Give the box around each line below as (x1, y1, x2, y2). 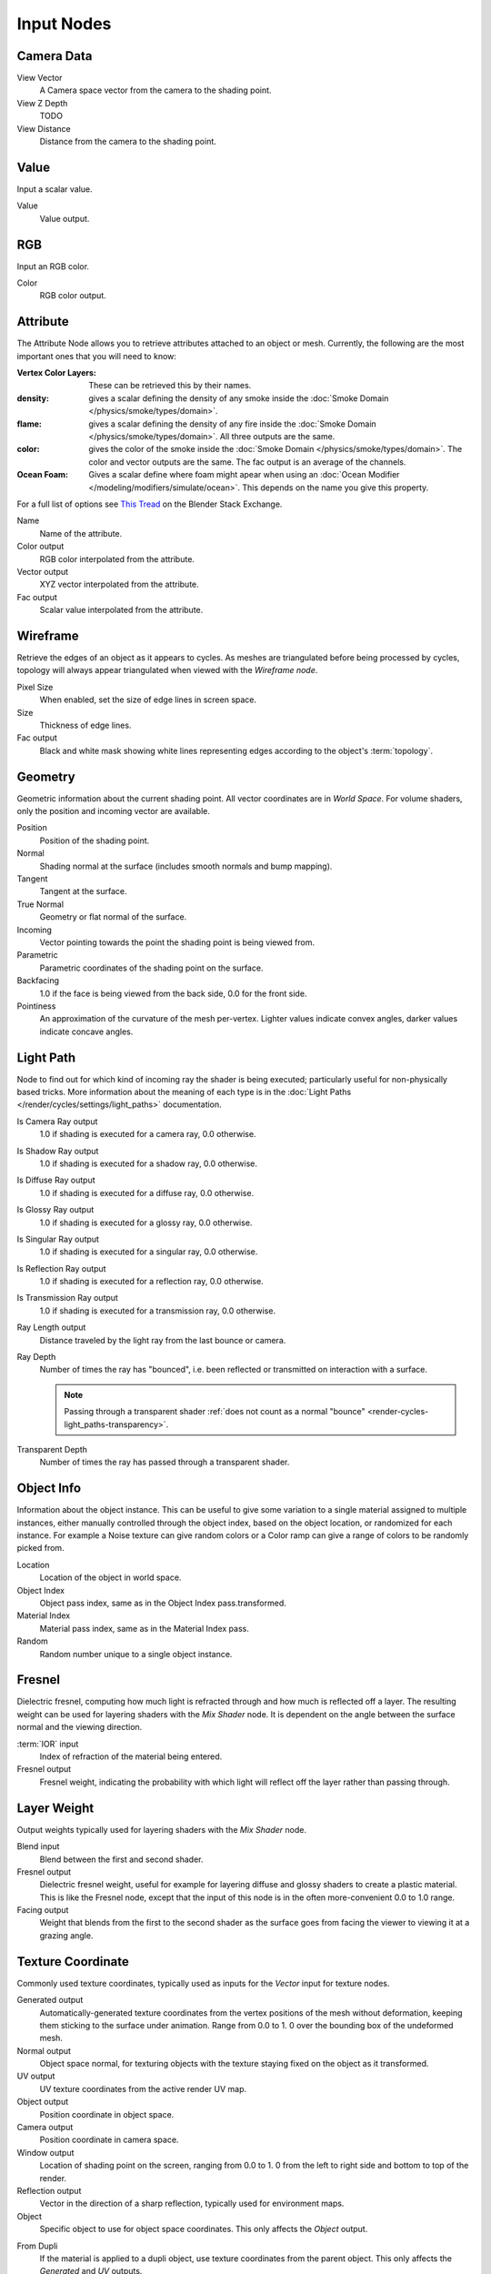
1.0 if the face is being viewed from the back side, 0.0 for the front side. (39, 988, 307, 999)
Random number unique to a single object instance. (39, 1648, 233, 1659)
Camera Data (16, 48, 93, 64)
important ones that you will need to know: (16, 350, 177, 361)
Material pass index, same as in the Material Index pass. (39, 1623, 249, 1634)
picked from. (16, 1543, 65, 1554)
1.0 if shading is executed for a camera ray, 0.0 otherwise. (39, 1129, 256, 1140)
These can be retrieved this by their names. (88, 380, 252, 391)
